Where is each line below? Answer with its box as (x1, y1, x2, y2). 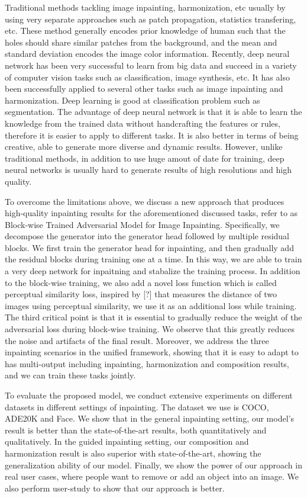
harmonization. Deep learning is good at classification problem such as (5, 94, 260, 106)
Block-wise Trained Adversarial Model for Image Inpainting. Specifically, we (5, 218, 280, 230)
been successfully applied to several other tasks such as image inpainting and (5, 82, 283, 95)
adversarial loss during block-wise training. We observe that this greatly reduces (5, 323, 295, 335)
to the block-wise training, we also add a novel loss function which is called (5, 276, 277, 288)
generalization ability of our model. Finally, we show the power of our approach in (5, 458, 302, 471)
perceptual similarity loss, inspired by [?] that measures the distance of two (5, 288, 277, 300)
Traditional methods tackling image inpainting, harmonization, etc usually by (5, 1, 286, 13)
